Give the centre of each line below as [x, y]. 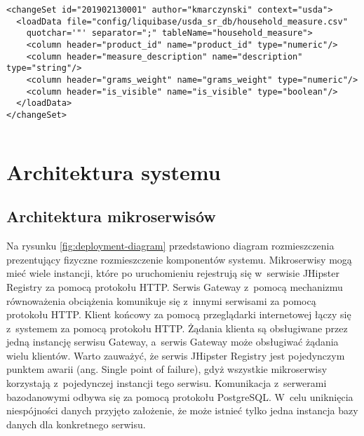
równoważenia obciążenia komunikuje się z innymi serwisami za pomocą [161, 300]
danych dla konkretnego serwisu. [76, 424]
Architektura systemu [114, 171]
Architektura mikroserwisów [111, 216]
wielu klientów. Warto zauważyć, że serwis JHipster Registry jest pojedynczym [176, 355]
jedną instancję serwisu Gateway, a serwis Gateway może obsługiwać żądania [173, 342]
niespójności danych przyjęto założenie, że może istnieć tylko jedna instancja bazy [182, 410]
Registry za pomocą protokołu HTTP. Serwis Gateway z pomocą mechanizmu [175, 286]
